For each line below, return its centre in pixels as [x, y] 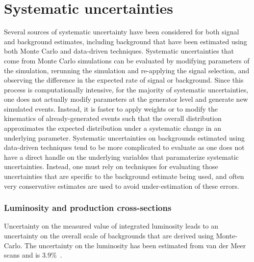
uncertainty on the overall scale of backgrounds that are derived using [109, 236]
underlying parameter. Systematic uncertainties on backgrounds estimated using [124, 137]
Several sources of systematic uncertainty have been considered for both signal [122, 32]
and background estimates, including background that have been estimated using [126, 41]
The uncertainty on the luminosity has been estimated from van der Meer [135, 245]
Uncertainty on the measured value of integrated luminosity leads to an [111, 226]
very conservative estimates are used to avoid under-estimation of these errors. [122, 186]
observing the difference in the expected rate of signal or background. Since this [124, 80]
